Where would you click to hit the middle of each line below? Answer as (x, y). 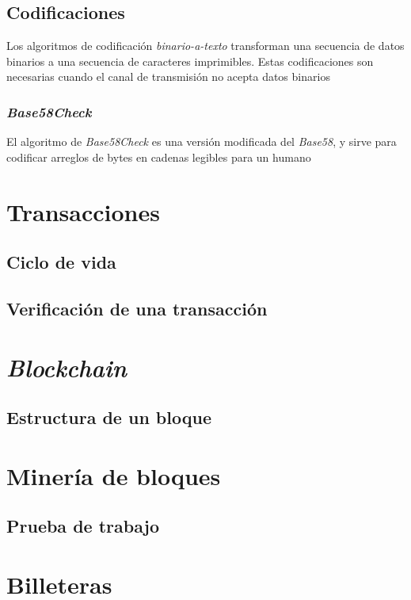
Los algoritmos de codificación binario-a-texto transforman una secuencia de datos (205, 46)
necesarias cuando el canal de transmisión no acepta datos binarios (168, 76)
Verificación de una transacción (137, 308)
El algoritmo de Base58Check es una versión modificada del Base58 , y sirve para (202, 141)
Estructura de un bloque (109, 417)
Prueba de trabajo (83, 526)
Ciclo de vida (61, 262)
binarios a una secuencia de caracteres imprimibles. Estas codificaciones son (190, 61)
